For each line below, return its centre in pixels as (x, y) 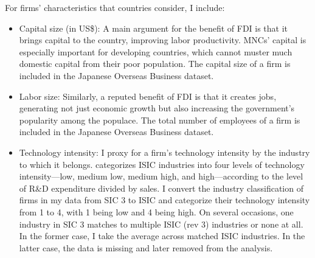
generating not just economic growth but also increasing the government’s (157, 108)
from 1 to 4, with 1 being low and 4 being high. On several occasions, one (156, 211)
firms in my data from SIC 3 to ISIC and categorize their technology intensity (164, 200)
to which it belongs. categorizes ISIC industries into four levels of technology (162, 164)
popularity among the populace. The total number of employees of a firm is (160, 120)
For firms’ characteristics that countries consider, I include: (115, 7)
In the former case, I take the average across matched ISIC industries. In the (162, 236)
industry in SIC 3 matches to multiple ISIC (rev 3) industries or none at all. (161, 224)
